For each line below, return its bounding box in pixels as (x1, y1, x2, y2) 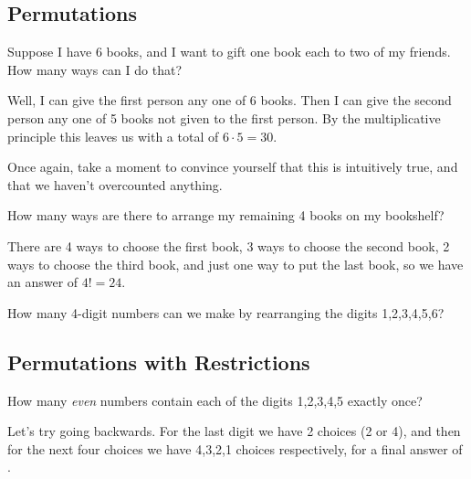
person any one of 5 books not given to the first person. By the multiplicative (7, 108, 441, 127)
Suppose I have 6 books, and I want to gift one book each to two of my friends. (7, 42, 451, 61)
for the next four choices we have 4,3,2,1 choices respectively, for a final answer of (7, 439, 463, 458)
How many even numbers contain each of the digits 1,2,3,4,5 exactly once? (7, 390, 423, 410)
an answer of (7, 272, 78, 292)
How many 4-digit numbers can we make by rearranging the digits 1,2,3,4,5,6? (7, 303, 445, 322)
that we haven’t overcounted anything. (7, 175, 223, 194)
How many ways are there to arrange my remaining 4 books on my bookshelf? (7, 206, 445, 225)
